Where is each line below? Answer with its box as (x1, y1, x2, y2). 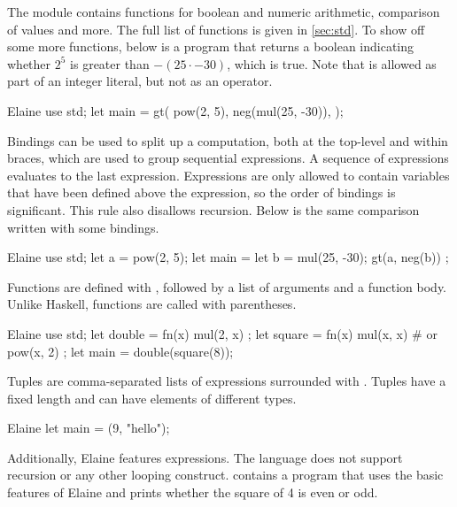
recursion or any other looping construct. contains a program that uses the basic (7, 465, 444, 484)
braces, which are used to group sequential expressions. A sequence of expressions (7, 149, 449, 167)
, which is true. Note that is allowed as (227, 54, 437, 73)
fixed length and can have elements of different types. (7, 388, 297, 407)
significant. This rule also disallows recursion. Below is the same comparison (7, 200, 420, 219)
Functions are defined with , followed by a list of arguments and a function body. (7, 277, 447, 296)
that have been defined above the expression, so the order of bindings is (7, 183, 396, 202)
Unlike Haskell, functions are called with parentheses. (7, 295, 297, 313)
